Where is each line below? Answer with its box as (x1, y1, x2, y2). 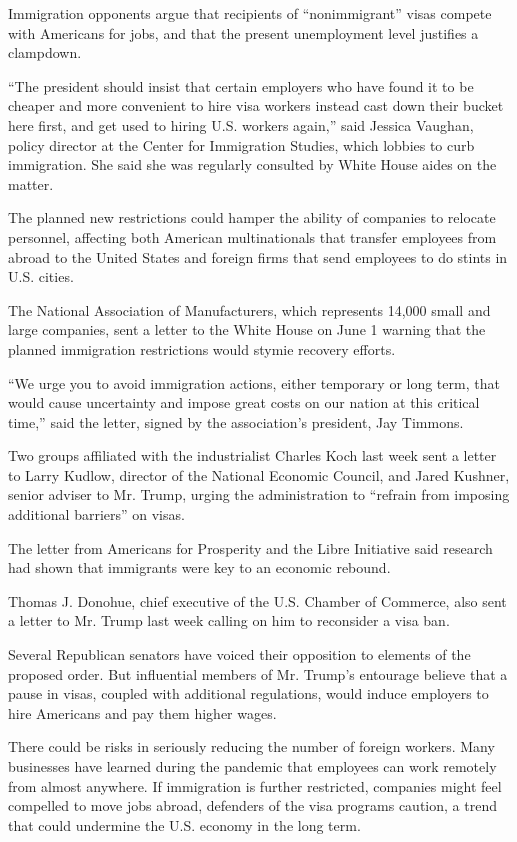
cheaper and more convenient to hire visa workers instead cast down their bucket (8, 95, 504, 116)
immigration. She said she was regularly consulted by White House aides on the (8, 154, 497, 175)
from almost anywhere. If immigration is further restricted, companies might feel (8, 775, 502, 796)
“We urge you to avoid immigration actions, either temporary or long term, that (8, 372, 500, 393)
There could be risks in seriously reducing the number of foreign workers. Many (8, 736, 495, 757)
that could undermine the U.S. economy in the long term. (8, 814, 361, 835)
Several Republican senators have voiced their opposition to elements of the (8, 644, 471, 665)
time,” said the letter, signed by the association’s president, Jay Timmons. (8, 411, 464, 432)
